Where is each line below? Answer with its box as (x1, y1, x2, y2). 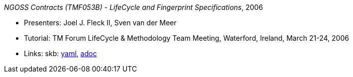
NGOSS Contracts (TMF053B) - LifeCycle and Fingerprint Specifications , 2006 (4, 3, 263, 11)
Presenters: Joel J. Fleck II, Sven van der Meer (24, 18, 177, 27)
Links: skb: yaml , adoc (24, 49, 97, 58)
